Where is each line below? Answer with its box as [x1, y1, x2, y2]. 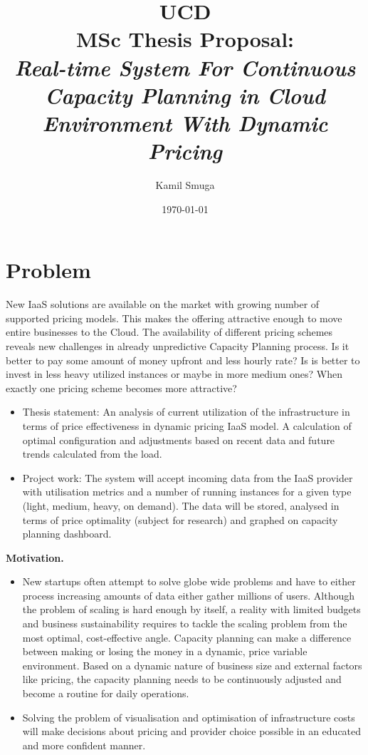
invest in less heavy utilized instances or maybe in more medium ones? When [6, 366, 342, 381]
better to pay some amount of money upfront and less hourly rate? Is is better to [6, 352, 360, 367]
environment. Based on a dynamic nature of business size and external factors [22, 657, 362, 672]
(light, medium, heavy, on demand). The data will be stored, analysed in [22, 498, 340, 513]
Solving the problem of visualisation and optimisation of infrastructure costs [22, 709, 355, 724]
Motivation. [6, 550, 64, 565]
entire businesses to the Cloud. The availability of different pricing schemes [6, 324, 333, 339]
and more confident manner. [22, 737, 146, 752]
